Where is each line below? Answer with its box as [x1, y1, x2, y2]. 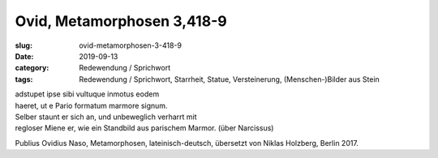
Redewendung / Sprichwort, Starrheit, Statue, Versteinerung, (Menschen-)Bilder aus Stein [79, 74, 380, 84]
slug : [15, 41, 32, 50]
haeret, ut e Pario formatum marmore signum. [15, 100, 168, 110]
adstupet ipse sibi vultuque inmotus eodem [15, 89, 160, 99]
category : [15, 63, 49, 73]
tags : [15, 74, 33, 84]
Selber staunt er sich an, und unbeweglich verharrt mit [15, 112, 198, 122]
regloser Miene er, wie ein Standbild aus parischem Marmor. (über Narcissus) [15, 123, 274, 133]
